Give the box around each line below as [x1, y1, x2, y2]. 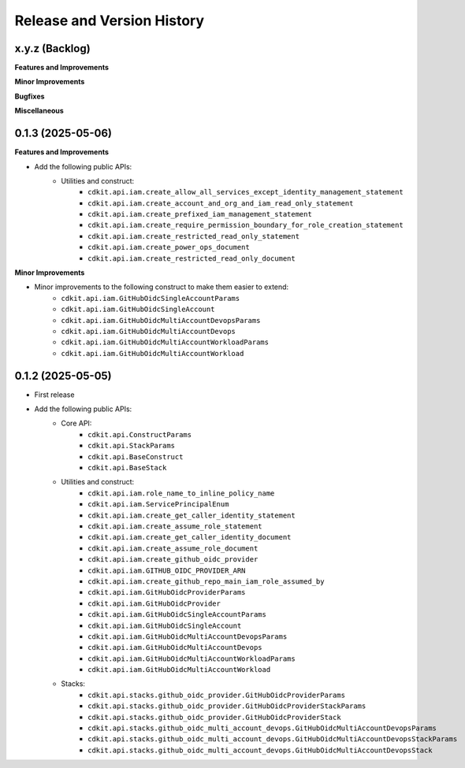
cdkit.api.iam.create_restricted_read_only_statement [87, 232, 299, 240]
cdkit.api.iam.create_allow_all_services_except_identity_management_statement [87, 187, 404, 197]
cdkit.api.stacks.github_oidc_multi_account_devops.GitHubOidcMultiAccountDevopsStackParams [87, 735, 458, 744]
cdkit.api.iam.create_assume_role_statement [87, 521, 263, 531]
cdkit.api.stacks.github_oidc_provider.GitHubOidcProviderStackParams [87, 702, 366, 710]
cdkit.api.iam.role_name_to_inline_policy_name [87, 488, 275, 498]
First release [34, 390, 75, 399]
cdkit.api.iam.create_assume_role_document [87, 544, 259, 553]
